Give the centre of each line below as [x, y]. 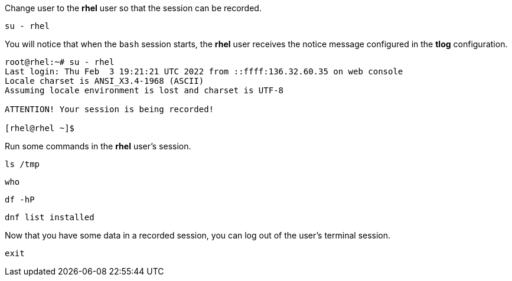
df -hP [20, 200]
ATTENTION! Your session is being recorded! [110, 109]
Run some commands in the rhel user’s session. [98, 146]
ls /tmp [22, 164]
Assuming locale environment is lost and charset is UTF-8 [144, 90]
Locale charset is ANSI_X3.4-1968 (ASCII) [105, 81]
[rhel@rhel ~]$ [40, 128]
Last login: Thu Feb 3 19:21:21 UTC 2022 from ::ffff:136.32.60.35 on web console [204, 71]
